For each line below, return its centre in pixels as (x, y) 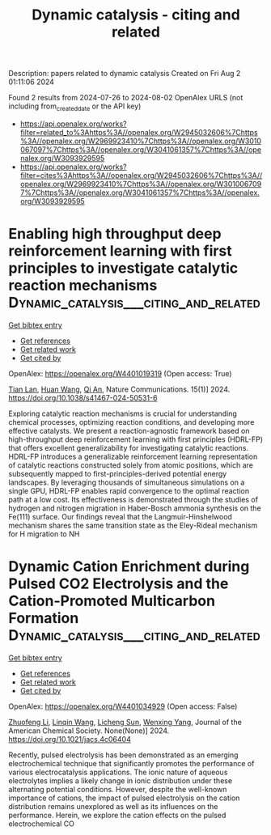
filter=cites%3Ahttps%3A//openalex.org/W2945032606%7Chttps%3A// (141, 175)
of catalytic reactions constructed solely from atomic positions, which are (131, 465)
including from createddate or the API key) (75, 107)
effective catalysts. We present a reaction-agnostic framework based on (129, 430)
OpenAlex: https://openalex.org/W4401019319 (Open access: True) (120, 373)
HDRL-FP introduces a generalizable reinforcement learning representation (133, 456)
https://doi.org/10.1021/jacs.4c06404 (70, 739)
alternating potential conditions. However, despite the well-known (118, 789)
